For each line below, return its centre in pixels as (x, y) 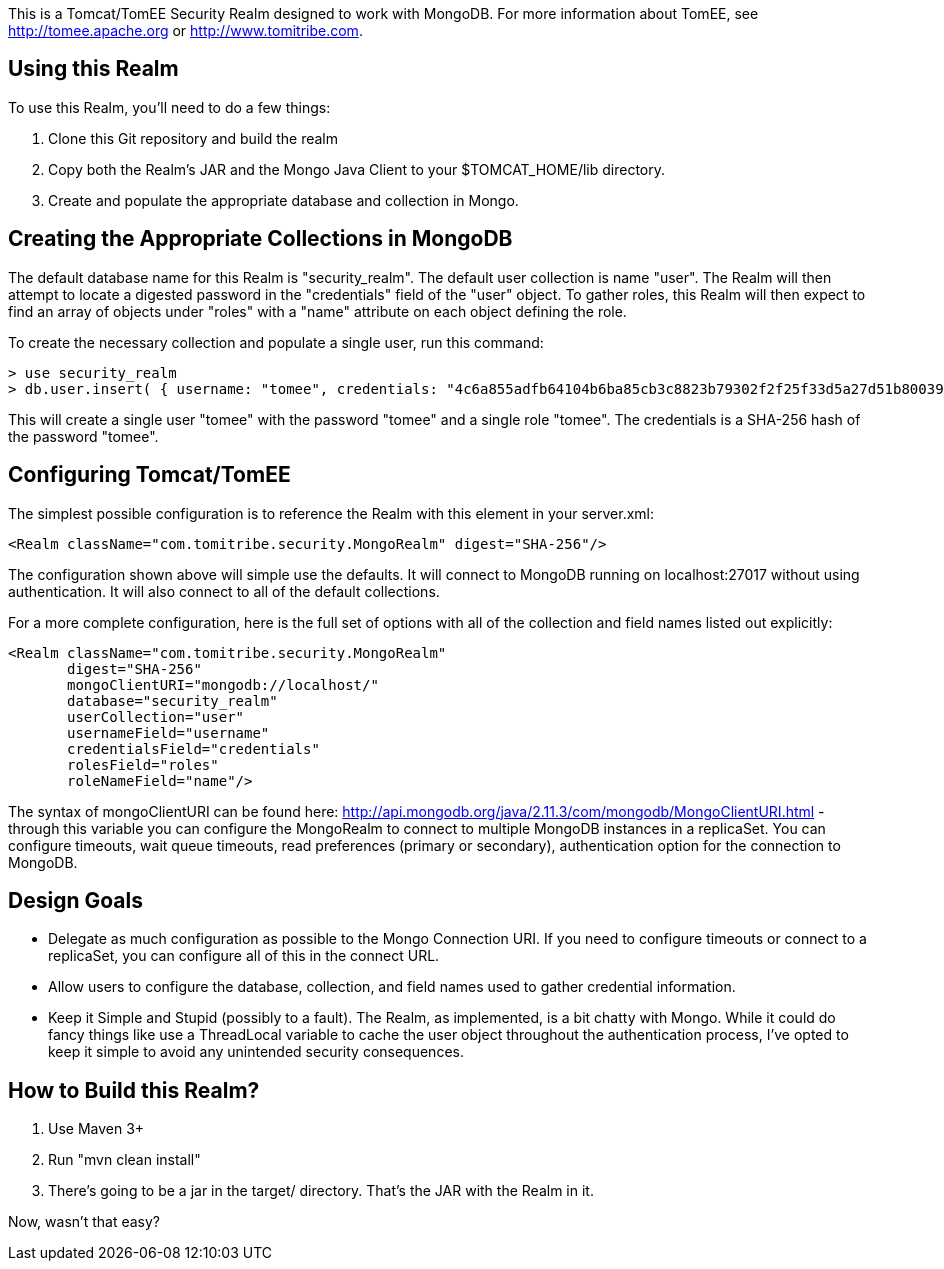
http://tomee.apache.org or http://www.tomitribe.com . (185, 30)
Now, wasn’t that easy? (84, 1222)
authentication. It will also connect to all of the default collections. (224, 591)
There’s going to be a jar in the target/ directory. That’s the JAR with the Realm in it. (321, 1191)
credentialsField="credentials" (193, 748)
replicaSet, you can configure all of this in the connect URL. (244, 956)
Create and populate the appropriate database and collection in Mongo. (283, 200)
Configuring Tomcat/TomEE (149, 475)
